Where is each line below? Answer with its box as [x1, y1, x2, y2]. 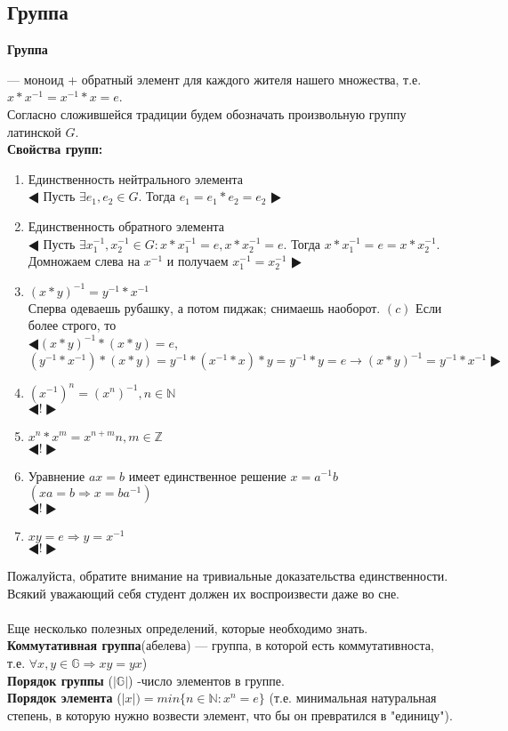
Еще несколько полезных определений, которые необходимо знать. [7, 618, 368, 637]
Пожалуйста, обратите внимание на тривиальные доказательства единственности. [7, 566, 448, 585]
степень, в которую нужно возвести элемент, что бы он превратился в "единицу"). [7, 705, 453, 724]
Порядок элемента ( [7, 688, 122, 707]
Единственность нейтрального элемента [28, 169, 244, 188]
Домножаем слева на [28, 252, 141, 270]
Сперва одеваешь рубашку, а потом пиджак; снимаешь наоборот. [28, 298, 381, 317]
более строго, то [28, 316, 117, 334]
